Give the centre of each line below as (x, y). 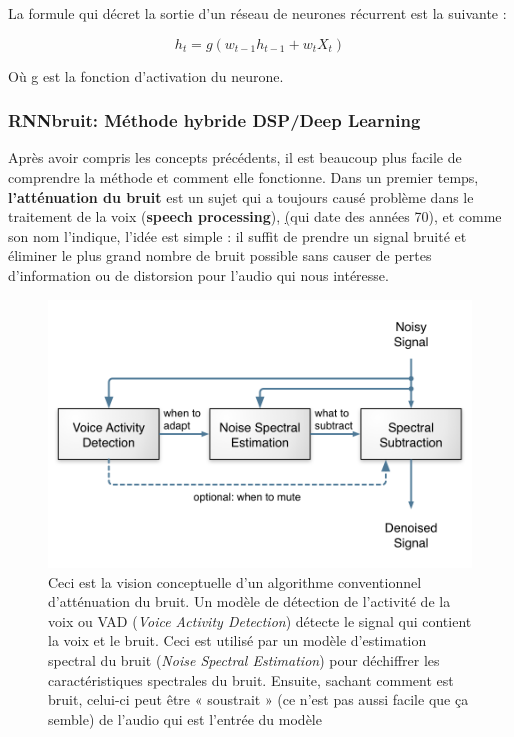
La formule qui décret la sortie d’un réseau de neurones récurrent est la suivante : (257, 13)
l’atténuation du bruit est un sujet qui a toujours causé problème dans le (241, 196)
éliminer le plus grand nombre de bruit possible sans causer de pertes (220, 255)
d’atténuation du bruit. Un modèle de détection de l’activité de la (249, 601)
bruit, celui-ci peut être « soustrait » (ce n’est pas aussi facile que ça (258, 699)
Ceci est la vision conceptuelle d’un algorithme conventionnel (235, 581)
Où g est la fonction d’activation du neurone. (146, 75)
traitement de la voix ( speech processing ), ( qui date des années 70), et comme (255, 216)
